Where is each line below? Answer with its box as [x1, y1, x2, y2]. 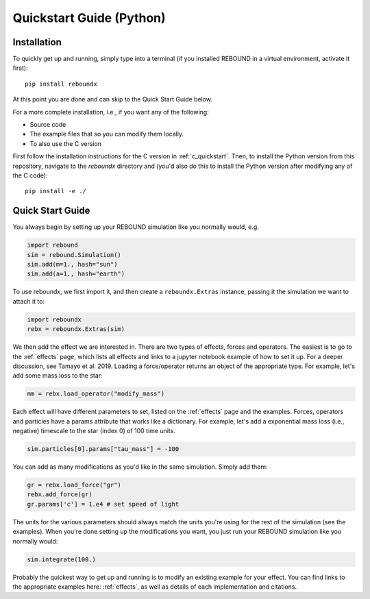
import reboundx [27, 315, 82, 323]
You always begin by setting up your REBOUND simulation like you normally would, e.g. [12, 223, 260, 231]
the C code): [12, 171, 48, 180]
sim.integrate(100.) [27, 555, 96, 563]
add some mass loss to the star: [12, 371, 103, 380]
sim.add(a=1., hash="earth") [27, 270, 125, 278]
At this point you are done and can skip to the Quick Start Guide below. [12, 95, 212, 103]
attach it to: [12, 297, 45, 305]
